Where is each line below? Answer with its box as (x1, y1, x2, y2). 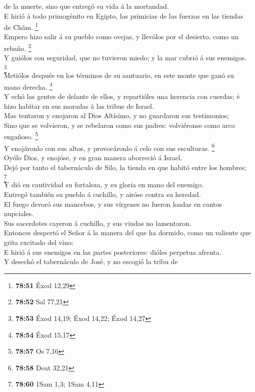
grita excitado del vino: (4, 237, 74, 247)
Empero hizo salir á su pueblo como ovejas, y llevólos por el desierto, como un (4, 31, 239, 42)
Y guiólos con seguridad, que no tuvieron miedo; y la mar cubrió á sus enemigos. (4, 52, 247, 63)
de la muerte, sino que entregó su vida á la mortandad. (4, 1, 169, 11)
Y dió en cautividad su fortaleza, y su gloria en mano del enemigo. (4, 179, 204, 190)
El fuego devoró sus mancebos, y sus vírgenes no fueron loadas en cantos (4, 198, 222, 209)
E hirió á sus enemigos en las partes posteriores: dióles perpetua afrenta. (4, 246, 222, 257)
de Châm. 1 (4, 21, 38, 32)
